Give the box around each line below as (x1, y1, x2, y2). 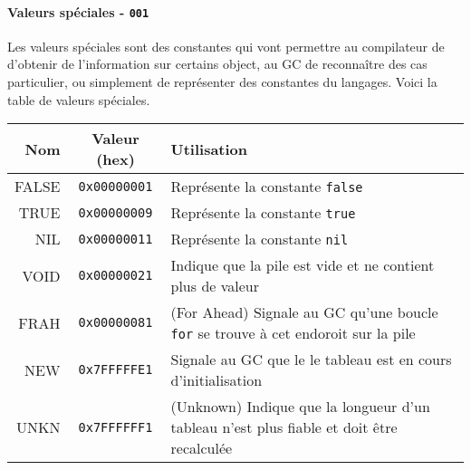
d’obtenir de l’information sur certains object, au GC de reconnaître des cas (7, 54, 428, 73)
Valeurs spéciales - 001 (7, 2, 149, 21)
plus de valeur (170, 275, 259, 297)
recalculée (170, 437, 233, 459)
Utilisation (170, 138, 248, 159)
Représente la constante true (170, 202, 356, 224)
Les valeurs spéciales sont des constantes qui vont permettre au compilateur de (7, 36, 445, 55)
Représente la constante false (170, 176, 363, 197)
